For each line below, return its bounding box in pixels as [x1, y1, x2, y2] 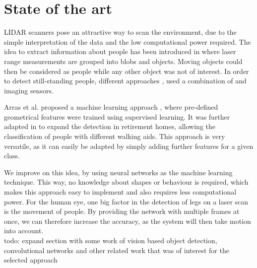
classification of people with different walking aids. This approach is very [4, 131, 225, 141]
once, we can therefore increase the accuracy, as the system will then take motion [4, 215, 251, 226]
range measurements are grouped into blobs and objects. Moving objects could [4, 56, 243, 66]
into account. [4, 225, 44, 236]
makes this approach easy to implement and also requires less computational [4, 187, 237, 197]
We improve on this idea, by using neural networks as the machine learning [4, 167, 233, 177]
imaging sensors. [4, 85, 54, 95]
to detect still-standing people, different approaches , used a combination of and [4, 75, 247, 86]
